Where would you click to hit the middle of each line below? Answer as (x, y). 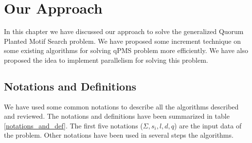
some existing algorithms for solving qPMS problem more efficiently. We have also (126, 50)
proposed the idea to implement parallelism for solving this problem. (106, 60)
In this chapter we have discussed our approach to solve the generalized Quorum (124, 31)
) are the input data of (208, 125)
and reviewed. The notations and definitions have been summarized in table (117, 116)
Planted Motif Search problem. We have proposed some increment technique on (123, 41)
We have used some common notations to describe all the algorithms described (121, 106)
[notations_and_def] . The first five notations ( (73, 125)
